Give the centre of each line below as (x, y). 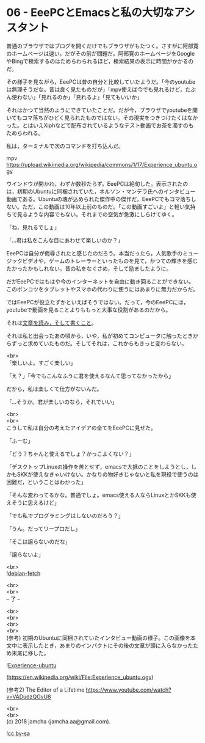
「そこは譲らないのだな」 (38, 541)
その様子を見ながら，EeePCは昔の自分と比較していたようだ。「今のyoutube (101, 82)
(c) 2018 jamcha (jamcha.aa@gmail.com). (59, 721)
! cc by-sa (18, 733)
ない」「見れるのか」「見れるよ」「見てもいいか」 (82, 97)
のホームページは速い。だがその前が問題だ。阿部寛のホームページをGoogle (101, 53)
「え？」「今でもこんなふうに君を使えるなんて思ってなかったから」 (90, 376)
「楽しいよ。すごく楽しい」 (41, 363)
